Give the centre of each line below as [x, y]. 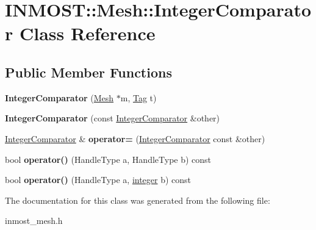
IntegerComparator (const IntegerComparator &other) [113, 118]
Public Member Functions [88, 72]
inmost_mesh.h [34, 221]
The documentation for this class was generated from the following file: [138, 200]
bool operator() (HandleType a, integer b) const [98, 180]
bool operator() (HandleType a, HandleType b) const [108, 159]
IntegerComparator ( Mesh [59, 97]
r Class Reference [80, 33]
